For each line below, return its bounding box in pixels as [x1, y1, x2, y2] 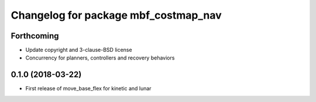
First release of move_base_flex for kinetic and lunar [25, 85, 152, 92]
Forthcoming [11, 31, 59, 41]
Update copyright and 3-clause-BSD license [25, 47, 132, 54]
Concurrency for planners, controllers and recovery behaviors [25, 54, 175, 61]
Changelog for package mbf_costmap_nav [11, 9, 222, 22]
